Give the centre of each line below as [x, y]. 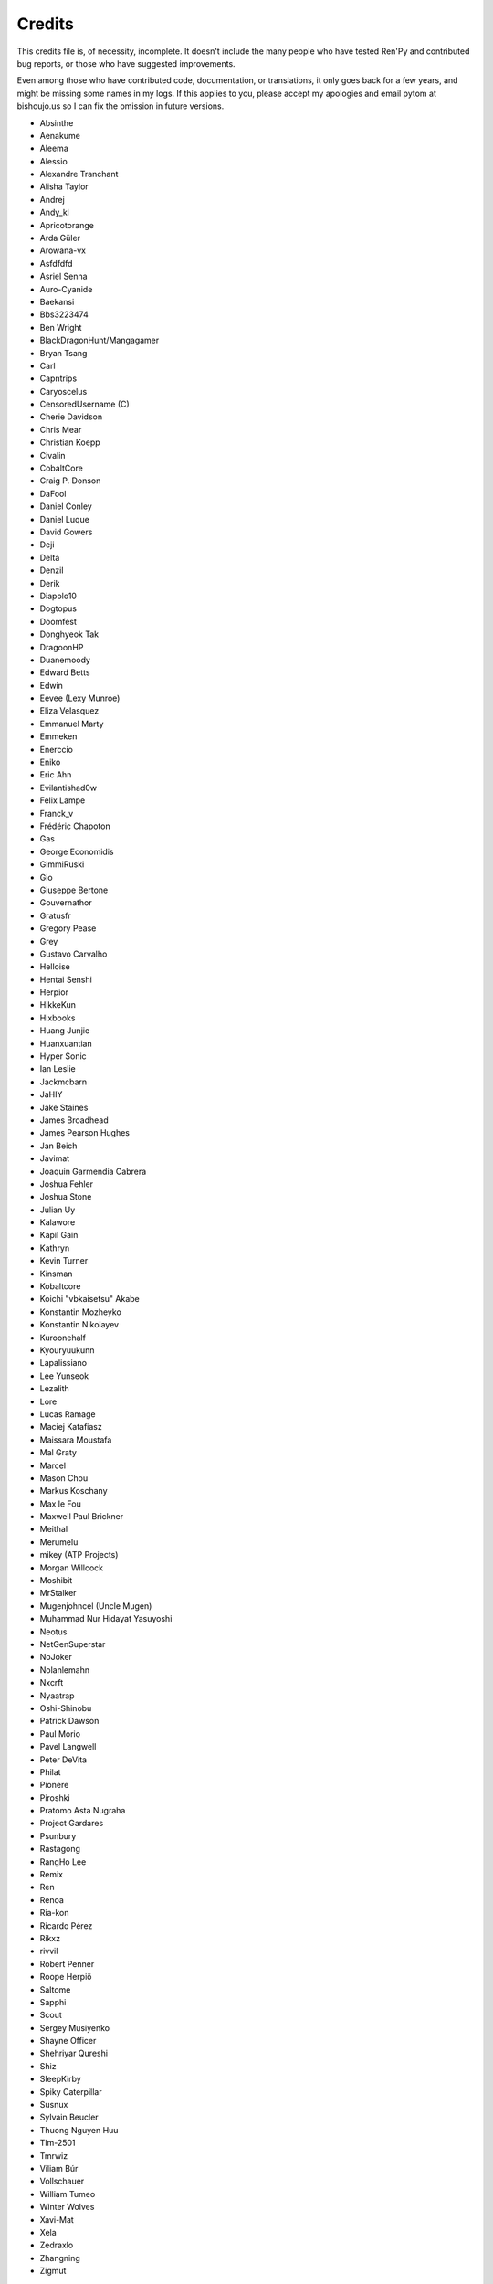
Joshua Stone [66, 1197]
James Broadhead [74, 1120]
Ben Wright [61, 327]
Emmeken [58, 736]
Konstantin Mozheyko [81, 1312]
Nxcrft [52, 1683]
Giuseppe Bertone [74, 890]
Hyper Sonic [63, 1056]
